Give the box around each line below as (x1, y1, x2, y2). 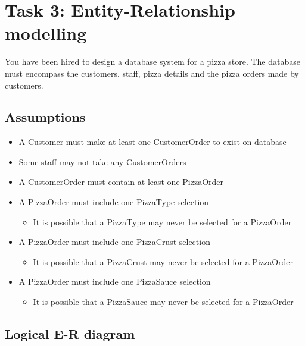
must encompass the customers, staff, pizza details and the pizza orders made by (5, 67, 299, 79)
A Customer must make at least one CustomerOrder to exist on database (18, 136, 287, 148)
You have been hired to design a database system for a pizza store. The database (5, 55, 300, 68)
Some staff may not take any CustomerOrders (18, 155, 186, 168)
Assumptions (5, 108, 86, 126)
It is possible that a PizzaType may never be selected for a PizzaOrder (33, 215, 292, 228)
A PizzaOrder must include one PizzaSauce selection (18, 275, 211, 288)
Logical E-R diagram (5, 325, 135, 343)
